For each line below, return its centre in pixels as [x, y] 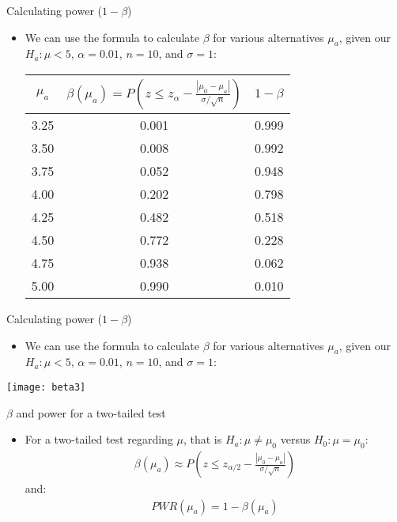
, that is [202, 439]
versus [295, 439]
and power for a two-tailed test [91, 412]
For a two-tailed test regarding [99, 439]
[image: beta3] [46, 387]
